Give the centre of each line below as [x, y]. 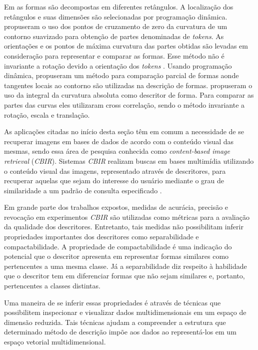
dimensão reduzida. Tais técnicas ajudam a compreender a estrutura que [115, 322]
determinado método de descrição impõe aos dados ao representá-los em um [120, 332]
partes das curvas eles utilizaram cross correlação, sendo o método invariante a [124, 104]
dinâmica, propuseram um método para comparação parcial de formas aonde [121, 75]
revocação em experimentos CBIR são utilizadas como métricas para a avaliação [127, 217]
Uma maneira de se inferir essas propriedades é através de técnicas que [112, 302]
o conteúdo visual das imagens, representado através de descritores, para [115, 170]
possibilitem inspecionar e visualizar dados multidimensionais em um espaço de [125, 312]
